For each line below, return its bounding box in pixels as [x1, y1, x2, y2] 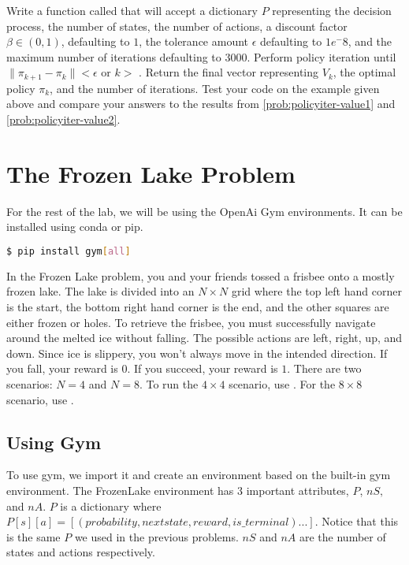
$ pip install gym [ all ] [6, 245, 131, 257]
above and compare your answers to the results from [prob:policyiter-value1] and [6, 95, 396, 112]
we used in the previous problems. [74, 528, 239, 545]
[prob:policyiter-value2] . [6, 111, 121, 128]
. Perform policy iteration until [247, 48, 396, 65]
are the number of [299, 528, 386, 545]
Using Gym [6, 429, 102, 454]
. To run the [139, 375, 199, 392]
